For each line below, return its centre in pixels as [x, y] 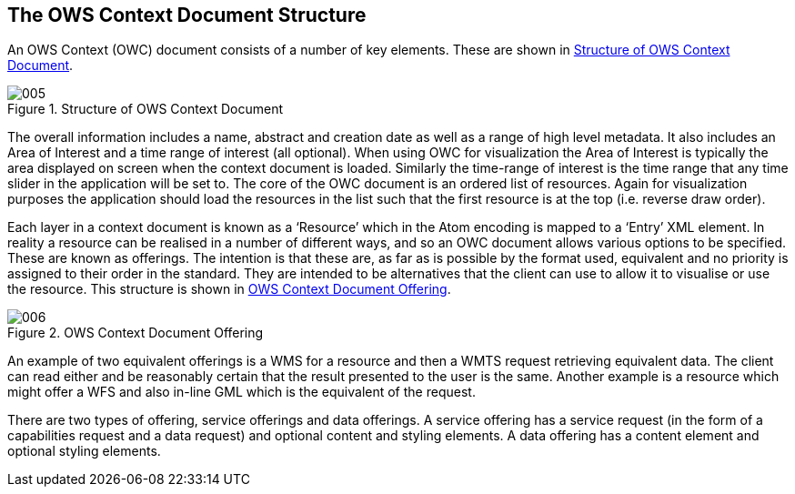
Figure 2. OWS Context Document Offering [136, 333]
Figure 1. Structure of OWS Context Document [146, 109]
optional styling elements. [84, 451]
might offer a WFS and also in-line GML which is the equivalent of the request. [242, 392]
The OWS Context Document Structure [187, 15]
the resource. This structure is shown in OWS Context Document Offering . [229, 289]
